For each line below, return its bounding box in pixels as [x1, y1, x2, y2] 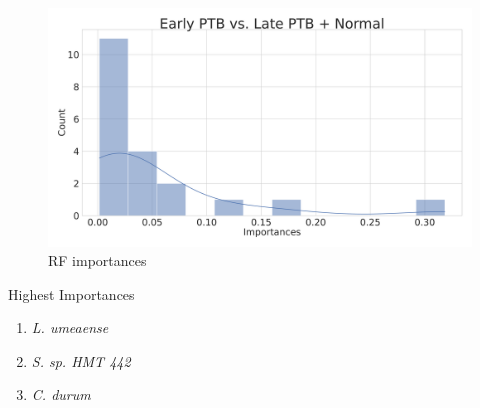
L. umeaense [31, 317, 109, 338]
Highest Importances [8, 283, 135, 304]
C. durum [31, 384, 91, 405]
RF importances [48, 250, 147, 271]
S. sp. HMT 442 [31, 350, 131, 371]
